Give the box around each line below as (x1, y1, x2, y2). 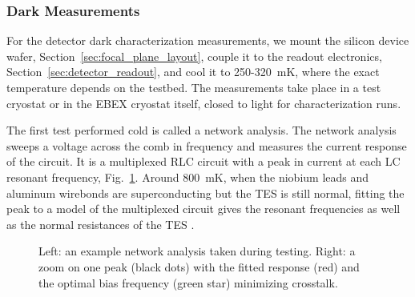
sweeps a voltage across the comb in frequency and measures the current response (6, 137, 407, 154)
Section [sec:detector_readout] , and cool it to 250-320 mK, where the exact (6, 63, 380, 80)
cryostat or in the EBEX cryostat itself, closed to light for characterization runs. (6, 94, 401, 111)
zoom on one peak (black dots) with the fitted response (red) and (38, 258, 360, 275)
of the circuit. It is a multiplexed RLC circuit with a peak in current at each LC (6, 153, 401, 170)
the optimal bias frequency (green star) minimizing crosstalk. (38, 274, 338, 291)
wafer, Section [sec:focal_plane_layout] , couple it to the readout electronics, (6, 47, 382, 64)
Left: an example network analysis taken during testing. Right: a (38, 243, 356, 259)
